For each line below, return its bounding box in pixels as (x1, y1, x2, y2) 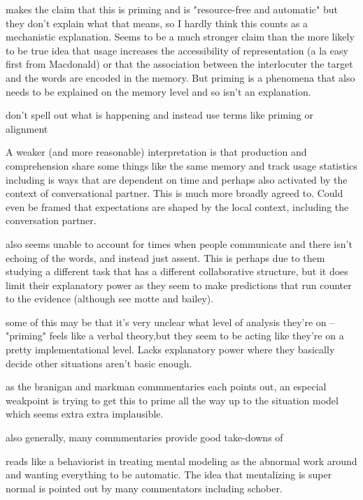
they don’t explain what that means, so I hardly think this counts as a (6, 15, 308, 30)
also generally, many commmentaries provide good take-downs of (6, 430, 283, 445)
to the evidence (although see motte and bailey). (6, 291, 214, 306)
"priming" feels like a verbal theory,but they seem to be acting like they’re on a (6, 328, 344, 343)
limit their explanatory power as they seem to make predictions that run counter (6, 277, 352, 292)
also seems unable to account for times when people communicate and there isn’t (6, 236, 353, 251)
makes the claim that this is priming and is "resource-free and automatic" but (6, 2, 338, 16)
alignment (6, 121, 48, 135)
